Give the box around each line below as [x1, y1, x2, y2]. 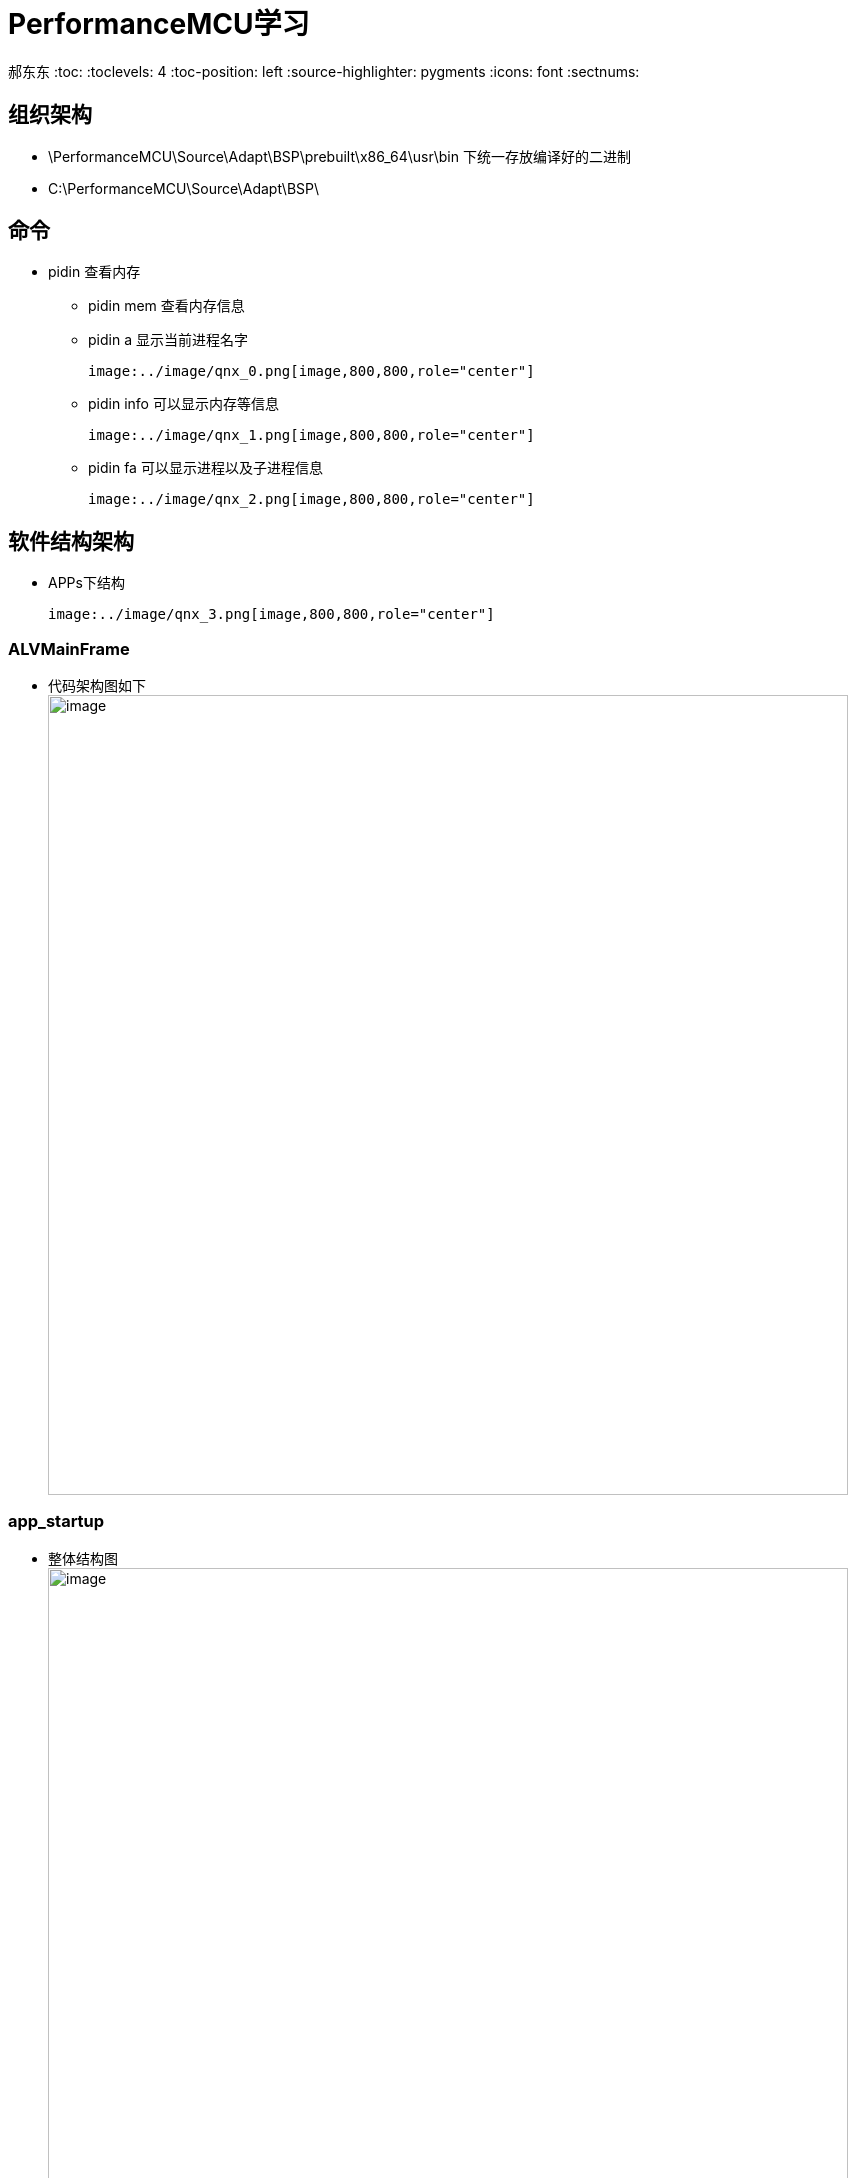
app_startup [8, 1511, 105, 1532]
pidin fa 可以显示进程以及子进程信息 [88, 459, 323, 477]
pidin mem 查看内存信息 [88, 297, 245, 315]
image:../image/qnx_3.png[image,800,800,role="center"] [48, 606, 495, 623]
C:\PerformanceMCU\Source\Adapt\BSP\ [48, 179, 320, 197]
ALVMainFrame [8, 638, 130, 659]
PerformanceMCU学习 [8, 7, 310, 41]
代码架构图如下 [48, 677, 146, 695]
